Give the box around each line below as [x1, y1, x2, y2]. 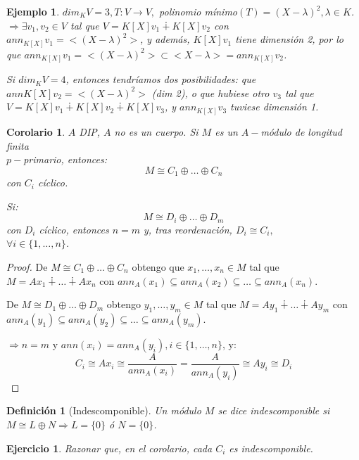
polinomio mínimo [159, 4, 238, 18]
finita [6, 138, 29, 153]
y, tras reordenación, [144, 222, 232, 236]
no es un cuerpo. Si [114, 124, 199, 139]
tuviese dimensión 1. [230, 99, 319, 114]
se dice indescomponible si [218, 403, 330, 418]
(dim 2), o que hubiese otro [151, 85, 270, 100]
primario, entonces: [23, 152, 107, 167]
